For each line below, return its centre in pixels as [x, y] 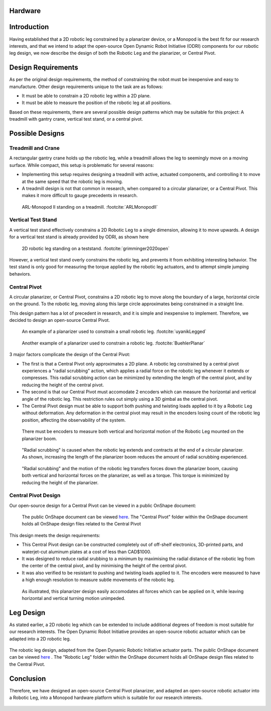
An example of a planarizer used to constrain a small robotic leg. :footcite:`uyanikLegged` [114, 331]
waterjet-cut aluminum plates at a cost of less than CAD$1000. [87, 552]
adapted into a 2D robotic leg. [40, 639]
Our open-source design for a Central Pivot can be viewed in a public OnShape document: [103, 505]
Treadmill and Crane [34, 148]
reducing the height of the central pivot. [63, 385]
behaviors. [20, 274]
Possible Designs [37, 133]
